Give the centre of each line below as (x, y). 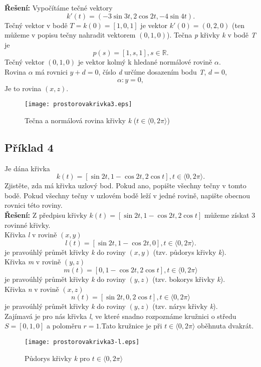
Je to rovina (23, 88)
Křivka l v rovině (31, 235)
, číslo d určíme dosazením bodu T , (152, 71)
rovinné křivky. (28, 225)
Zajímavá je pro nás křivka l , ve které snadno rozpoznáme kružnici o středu (120, 316)
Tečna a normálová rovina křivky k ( (81, 120)
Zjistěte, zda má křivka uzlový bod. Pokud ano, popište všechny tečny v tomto (125, 186)
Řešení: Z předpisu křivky (46, 215)
